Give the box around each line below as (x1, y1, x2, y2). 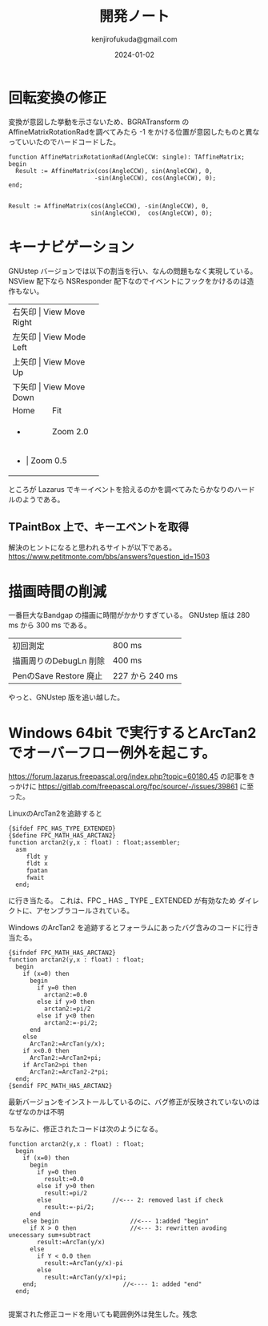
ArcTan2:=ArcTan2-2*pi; (29, 1068, 110, 1076)
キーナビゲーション (8, 238, 134, 256)
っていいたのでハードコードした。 (8, 137, 121, 147)
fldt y (26, 852, 48, 861)
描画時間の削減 (8, 582, 107, 601)
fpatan (26, 867, 48, 875)
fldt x (26, 860, 48, 868)
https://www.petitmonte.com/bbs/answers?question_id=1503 (8, 552, 210, 562)
